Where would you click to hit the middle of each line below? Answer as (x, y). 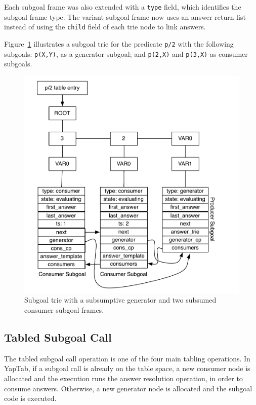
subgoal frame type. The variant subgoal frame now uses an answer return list (125, 16)
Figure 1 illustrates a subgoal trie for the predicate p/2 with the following (119, 43)
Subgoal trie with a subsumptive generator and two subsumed (120, 300)
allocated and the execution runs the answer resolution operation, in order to (123, 378)
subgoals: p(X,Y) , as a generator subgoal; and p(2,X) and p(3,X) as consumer (126, 53)
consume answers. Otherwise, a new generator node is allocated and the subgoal (128, 388)
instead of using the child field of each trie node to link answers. (105, 27)
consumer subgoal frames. (64, 309)
